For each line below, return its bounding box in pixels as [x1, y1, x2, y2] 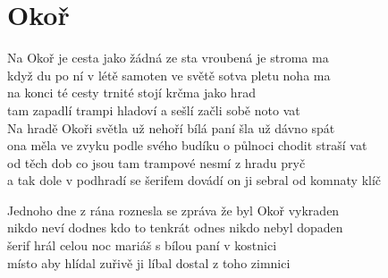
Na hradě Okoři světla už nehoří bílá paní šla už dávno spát [7, 118, 335, 137]
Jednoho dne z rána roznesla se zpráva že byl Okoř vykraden [7, 200, 340, 219]
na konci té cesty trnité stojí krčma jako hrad [7, 83, 256, 102]
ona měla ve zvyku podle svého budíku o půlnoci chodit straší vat [7, 136, 367, 155]
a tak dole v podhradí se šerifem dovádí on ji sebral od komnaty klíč [7, 171, 382, 190]
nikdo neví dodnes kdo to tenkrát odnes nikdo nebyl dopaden [7, 218, 343, 237]
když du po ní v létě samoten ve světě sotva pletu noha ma [7, 65, 331, 84]
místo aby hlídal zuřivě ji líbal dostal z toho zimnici [7, 253, 291, 272]
